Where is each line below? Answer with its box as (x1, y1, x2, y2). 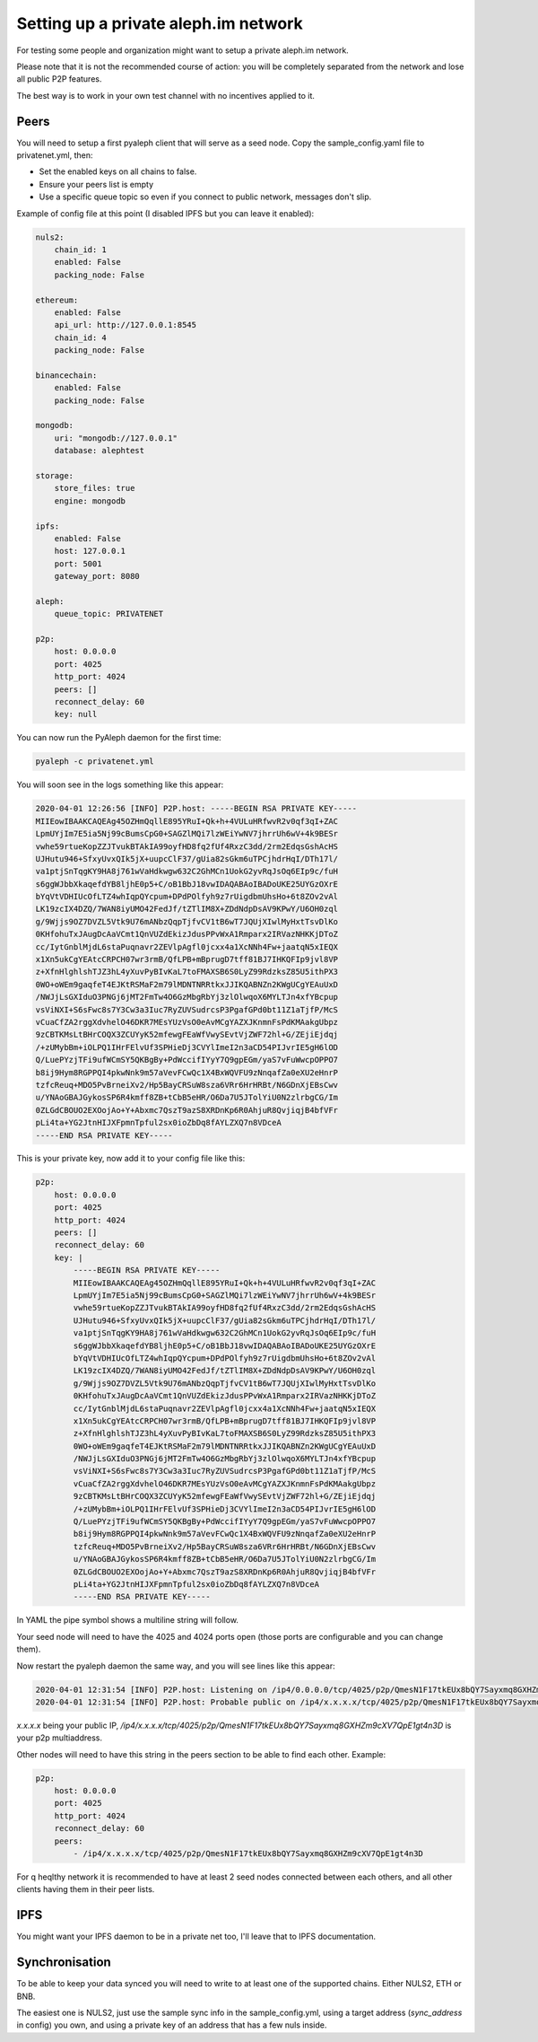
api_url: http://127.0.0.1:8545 (54, 320, 197, 330)
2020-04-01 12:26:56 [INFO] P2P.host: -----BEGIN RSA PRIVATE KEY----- (35, 803, 358, 814)
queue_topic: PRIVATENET (54, 609, 164, 619)
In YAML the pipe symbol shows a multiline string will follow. (16, 1615, 239, 1626)
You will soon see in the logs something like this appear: (16, 779, 224, 790)
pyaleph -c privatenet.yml (35, 757, 154, 767)
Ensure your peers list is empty (39, 179, 154, 189)
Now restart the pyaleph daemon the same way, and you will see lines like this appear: (16, 1661, 335, 1671)
